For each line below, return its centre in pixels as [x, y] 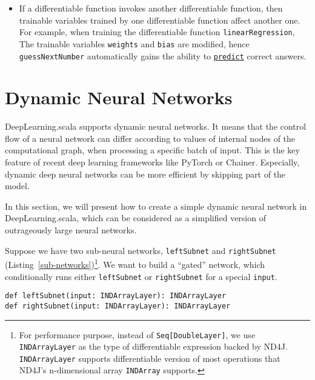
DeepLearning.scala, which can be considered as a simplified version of [135, 218]
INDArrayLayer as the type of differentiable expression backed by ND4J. [153, 346]
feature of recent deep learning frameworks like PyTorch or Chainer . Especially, [152, 162]
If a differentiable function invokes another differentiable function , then [151, 8]
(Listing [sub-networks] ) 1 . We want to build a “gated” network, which [135, 263]
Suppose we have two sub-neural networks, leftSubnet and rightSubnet [141, 250]
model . [17, 186]
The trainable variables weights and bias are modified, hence [134, 43]
